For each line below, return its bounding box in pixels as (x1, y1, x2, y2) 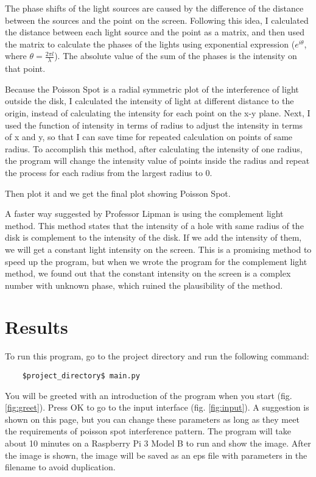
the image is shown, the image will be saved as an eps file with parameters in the (5, 448, 307, 461)
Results (5, 314, 68, 339)
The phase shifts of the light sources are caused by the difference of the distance (5, 2, 304, 14)
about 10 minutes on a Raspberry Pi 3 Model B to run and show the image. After (5, 437, 311, 450)
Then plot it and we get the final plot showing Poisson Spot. (5, 186, 231, 199)
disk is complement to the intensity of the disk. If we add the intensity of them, (5, 231, 302, 244)
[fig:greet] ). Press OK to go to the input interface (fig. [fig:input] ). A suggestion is (5, 401, 309, 414)
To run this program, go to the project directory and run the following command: (5, 350, 309, 362)
